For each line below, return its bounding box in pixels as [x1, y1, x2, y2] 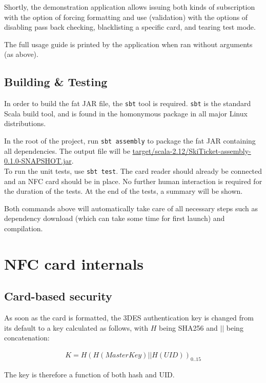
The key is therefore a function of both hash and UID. [4, 369, 175, 379]
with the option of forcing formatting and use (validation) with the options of [4, 11, 248, 22]
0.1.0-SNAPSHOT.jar [4, 155, 72, 166]
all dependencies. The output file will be [4, 145, 130, 156]
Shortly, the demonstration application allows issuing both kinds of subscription [4, 2, 255, 12]
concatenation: [4, 332, 50, 343]
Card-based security [4, 288, 112, 304]
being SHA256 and [158, 322, 218, 333]
